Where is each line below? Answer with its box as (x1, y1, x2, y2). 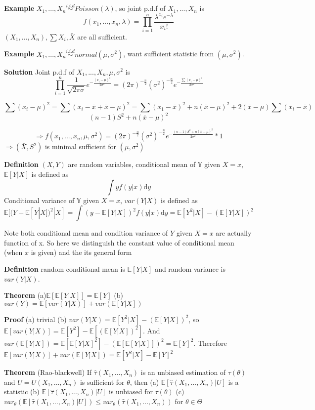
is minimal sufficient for (45, 141, 117, 152)
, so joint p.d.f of (115, 3, 166, 13)
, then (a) (130, 376, 159, 387)
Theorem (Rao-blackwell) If (4, 367, 92, 377)
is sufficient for (80, 376, 125, 387)
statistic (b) (4, 386, 40, 397)
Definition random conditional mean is (4, 263, 125, 274)
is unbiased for (109, 386, 153, 397)
